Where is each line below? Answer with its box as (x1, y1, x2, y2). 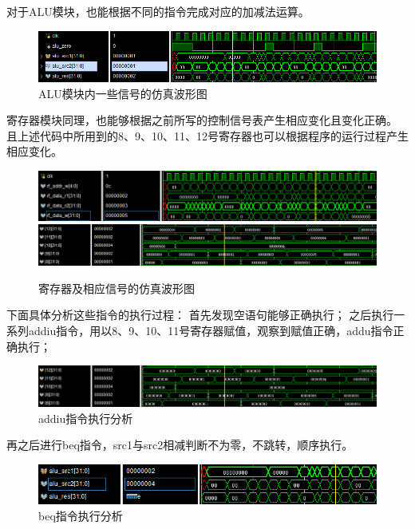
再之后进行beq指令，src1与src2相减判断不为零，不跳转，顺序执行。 (6, 436, 354, 453)
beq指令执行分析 (38, 507, 123, 523)
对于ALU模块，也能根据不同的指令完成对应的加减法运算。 (6, 3, 310, 19)
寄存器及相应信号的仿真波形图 (38, 279, 195, 296)
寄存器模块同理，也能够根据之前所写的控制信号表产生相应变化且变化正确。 (6, 112, 397, 128)
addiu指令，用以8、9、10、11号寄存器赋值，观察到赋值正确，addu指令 (28, 322, 393, 338)
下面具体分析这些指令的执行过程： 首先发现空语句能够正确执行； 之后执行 (6, 306, 394, 323)
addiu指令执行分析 (38, 409, 133, 426)
